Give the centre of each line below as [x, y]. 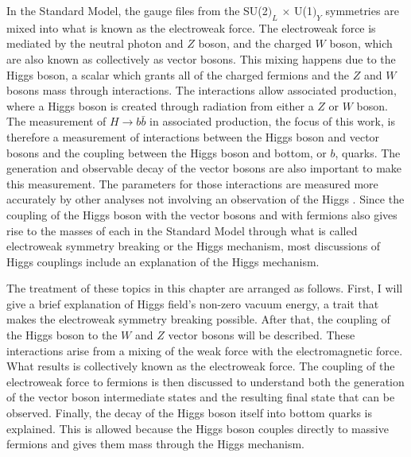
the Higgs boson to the [62, 335]
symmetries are [362, 10]
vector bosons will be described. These [262, 335]
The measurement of [56, 121]
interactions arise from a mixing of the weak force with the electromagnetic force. [205, 350]
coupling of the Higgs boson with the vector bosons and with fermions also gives [202, 214]
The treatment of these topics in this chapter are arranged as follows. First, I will [205, 288]
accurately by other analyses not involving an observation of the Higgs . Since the [205, 199]
